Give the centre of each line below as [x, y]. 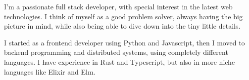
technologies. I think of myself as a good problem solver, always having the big [123, 16]
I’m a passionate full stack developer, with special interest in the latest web [118, 6]
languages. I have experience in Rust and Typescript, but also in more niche [120, 61]
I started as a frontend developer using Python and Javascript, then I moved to [124, 42]
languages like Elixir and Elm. [50, 71]
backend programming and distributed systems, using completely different [116, 52]
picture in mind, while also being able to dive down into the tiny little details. [122, 26]
